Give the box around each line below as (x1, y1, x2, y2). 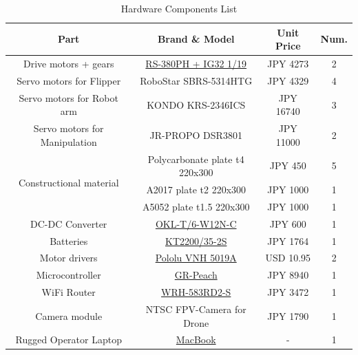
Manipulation (40, 134, 97, 149)
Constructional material (18, 175, 119, 190)
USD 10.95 (265, 250, 311, 265)
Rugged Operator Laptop (15, 332, 122, 347)
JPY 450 (269, 158, 306, 173)
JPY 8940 (267, 268, 309, 282)
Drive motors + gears (23, 56, 114, 71)
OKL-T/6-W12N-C (155, 216, 237, 230)
